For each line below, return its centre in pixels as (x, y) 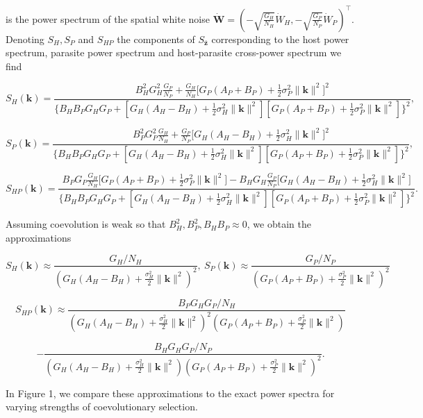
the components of (156, 39)
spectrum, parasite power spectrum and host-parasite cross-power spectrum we (174, 52)
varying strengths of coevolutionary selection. (102, 407)
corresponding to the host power (280, 39)
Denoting (25, 39)
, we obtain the (279, 224)
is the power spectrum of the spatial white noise (108, 18)
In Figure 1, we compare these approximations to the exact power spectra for (170, 393)
